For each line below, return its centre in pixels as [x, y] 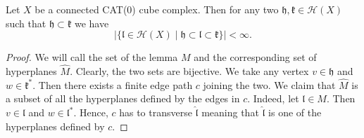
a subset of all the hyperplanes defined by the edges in [123, 98]
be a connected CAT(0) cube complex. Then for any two [157, 9]
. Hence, [91, 112]
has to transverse [156, 112]
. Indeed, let [273, 98]
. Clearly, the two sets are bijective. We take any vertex [189, 71]
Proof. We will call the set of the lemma [92, 57]
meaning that [230, 112]
